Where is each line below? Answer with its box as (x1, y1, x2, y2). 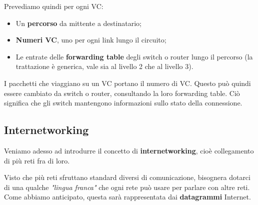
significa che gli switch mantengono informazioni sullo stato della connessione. (4, 97, 242, 108)
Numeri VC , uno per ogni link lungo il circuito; (15, 34, 166, 45)
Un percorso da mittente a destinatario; (15, 17, 141, 28)
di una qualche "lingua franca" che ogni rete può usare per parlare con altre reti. (4, 181, 250, 192)
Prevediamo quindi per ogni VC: (4, 1, 103, 11)
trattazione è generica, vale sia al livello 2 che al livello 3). (15, 61, 193, 71)
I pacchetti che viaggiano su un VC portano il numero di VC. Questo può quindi (4, 77, 251, 88)
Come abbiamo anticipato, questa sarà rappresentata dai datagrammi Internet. (4, 191, 251, 202)
